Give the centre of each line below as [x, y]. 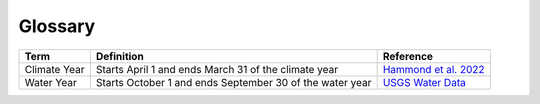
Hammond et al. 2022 [433, 69]
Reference [408, 56]
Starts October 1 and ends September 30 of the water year [233, 82]
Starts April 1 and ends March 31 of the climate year [217, 69]
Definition [119, 56]
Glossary [57, 26]
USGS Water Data [424, 82]
